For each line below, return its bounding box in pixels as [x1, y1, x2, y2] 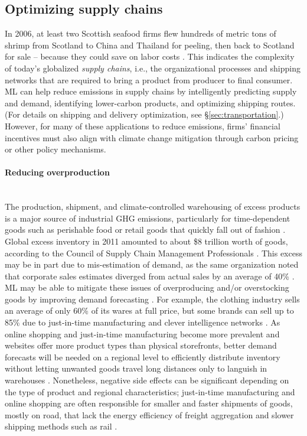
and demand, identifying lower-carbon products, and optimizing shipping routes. [5, 96, 296, 109]
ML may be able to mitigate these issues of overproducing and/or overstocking [5, 281, 289, 294]
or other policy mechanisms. [5, 143, 106, 155]
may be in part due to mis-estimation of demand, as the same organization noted [5, 258, 299, 271]
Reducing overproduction [5, 166, 110, 178]
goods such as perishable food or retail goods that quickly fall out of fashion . [5, 223, 286, 236]
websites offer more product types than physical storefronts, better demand [5, 339, 277, 352]
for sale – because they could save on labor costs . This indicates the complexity [5, 50, 295, 63]
